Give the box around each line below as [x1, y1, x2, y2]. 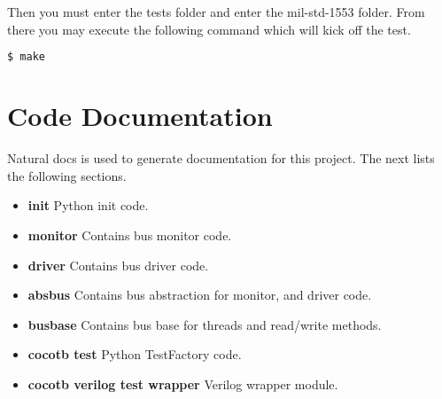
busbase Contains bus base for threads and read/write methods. [27, 315, 382, 333]
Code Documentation [7, 98, 273, 134]
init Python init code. [27, 196, 149, 215]
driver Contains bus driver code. [27, 255, 209, 274]
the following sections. [7, 166, 127, 184]
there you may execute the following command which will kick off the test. [7, 20, 411, 38]
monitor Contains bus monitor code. [27, 225, 232, 244]
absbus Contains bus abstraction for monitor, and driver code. [27, 286, 372, 304]
